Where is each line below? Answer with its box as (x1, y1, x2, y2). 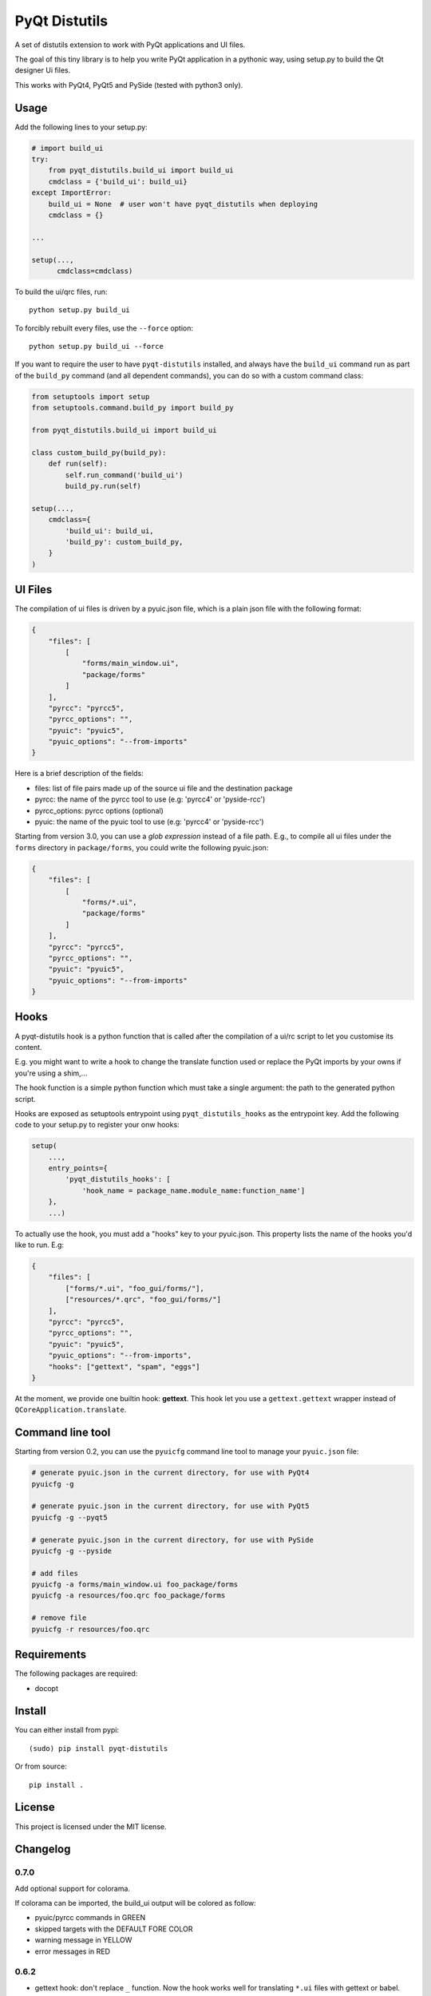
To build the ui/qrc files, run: (14, 287, 108, 296)
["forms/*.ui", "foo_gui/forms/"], (65, 1284, 205, 1293)
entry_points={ (48, 1164, 108, 1173)
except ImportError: (31, 188, 112, 197)
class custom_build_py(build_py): (31, 448, 167, 457)
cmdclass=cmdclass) (57, 266, 133, 275)
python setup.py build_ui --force (29, 342, 164, 351)
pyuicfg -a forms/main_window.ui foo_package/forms (31, 1580, 239, 1589)
